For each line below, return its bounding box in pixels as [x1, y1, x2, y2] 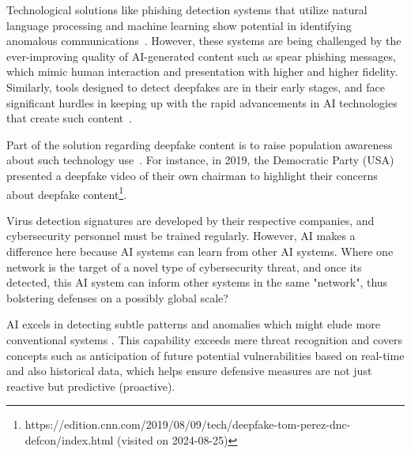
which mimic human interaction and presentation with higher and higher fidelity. [6, 63, 398, 80]
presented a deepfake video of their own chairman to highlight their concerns [6, 167, 378, 183]
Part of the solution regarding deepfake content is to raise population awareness [6, 136, 393, 152]
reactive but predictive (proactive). [6, 377, 175, 394]
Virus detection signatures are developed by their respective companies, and [6, 212, 375, 228]
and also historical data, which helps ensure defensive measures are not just [6, 362, 372, 379]
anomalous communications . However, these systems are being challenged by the [6, 32, 402, 49]
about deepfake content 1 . [6, 183, 127, 202]
